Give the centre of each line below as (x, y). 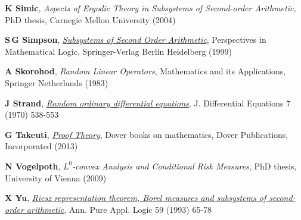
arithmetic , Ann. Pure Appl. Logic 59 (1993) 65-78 (119, 209)
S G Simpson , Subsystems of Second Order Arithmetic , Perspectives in (136, 40)
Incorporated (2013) (41, 146)
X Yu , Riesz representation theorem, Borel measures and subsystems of (136, 198)
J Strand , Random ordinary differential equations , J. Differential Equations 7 (148, 103)
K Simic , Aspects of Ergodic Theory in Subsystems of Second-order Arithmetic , (150, 8)
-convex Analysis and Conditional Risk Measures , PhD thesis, (184, 166)
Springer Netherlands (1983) (57, 82)
